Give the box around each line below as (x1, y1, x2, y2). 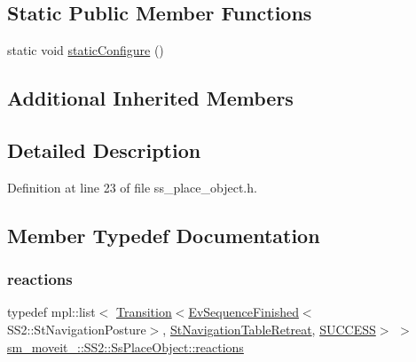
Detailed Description (7, 136, 201, 163)
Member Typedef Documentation (7, 221, 320, 248)
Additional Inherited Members (7, 84, 294, 112)
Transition (115, 303, 172, 321)
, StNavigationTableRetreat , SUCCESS (162, 319, 376, 338)
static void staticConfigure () (7, 41, 164, 59)
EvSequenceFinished (188, 303, 299, 321)
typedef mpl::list (7, 303, 96, 321)
